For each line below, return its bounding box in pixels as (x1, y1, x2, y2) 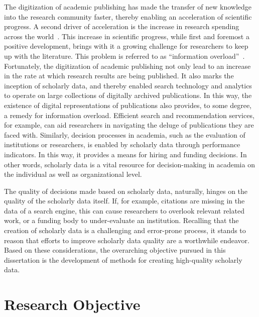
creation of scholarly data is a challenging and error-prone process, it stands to (4, 225, 246, 236)
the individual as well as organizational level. (4, 169, 142, 179)
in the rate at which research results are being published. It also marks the (4, 70, 234, 81)
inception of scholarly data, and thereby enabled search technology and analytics (4, 80, 252, 90)
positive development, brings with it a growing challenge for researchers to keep (4, 41, 248, 51)
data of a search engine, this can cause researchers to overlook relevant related (4, 205, 244, 216)
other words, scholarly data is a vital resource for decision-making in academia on (4, 159, 255, 169)
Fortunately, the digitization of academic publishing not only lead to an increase (4, 60, 251, 71)
